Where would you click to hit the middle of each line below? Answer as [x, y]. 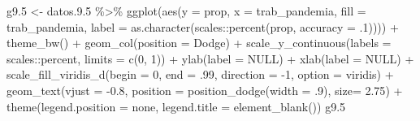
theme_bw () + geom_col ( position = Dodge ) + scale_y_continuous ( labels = [199, 43]
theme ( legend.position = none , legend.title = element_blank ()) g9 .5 [176, 106]
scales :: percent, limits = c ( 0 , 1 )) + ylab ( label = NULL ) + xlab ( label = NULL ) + [210, 58]
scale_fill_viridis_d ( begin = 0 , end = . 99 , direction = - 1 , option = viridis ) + [200, 74]
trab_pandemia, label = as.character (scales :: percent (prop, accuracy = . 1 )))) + [203, 26]
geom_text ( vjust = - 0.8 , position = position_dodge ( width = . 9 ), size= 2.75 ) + [205, 90]
